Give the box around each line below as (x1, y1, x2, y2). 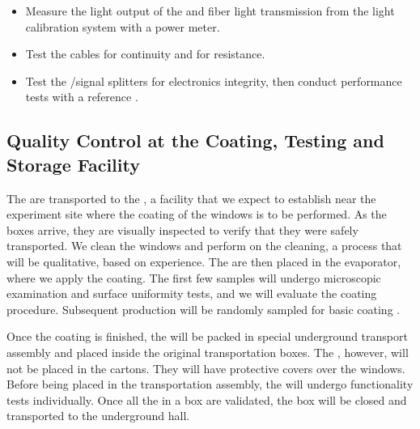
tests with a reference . (25, 88, 138, 105)
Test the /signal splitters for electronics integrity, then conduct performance (25, 72, 402, 89)
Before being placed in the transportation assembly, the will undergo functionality (6, 376, 414, 393)
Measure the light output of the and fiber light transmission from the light (25, 2, 395, 19)
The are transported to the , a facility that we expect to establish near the (6, 189, 376, 206)
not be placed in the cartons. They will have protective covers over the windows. (6, 359, 405, 376)
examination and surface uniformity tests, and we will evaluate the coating (6, 285, 377, 302)
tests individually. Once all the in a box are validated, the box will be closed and (6, 391, 407, 408)
